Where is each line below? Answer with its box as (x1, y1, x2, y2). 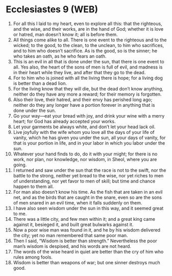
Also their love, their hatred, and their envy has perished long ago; (13, 96, 153, 103)
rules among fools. (13, 254, 53, 260)
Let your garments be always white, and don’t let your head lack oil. (13, 124, 156, 130)
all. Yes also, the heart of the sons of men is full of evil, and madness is (13, 64, 163, 70)
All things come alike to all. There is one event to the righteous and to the (13, 37, 167, 43)
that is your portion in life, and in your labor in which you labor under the (13, 140, 165, 146)
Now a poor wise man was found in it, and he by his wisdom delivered (13, 226, 160, 233)
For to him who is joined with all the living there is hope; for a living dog (13, 75, 163, 81)
